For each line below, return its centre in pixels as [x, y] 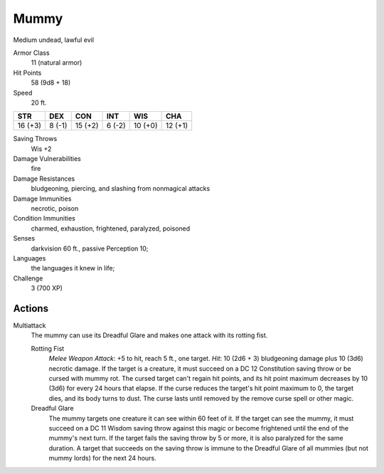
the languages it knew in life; [73, 268]
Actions [31, 309]
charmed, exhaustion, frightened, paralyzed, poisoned [111, 228]
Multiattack [30, 326]
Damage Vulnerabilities [47, 159]
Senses [24, 238]
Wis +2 [41, 149]
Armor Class [31, 53]
